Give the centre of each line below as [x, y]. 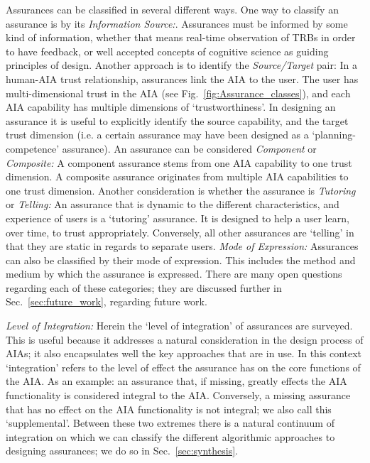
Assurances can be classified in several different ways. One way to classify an [172, 9]
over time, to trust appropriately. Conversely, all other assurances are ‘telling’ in [180, 232]
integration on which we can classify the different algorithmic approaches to [170, 436]
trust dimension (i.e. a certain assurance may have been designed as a [157, 135]
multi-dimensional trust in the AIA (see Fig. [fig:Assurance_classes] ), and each [178, 93]
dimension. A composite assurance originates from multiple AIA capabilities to [177, 176]
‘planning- [334, 135]
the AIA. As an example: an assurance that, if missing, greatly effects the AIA [176, 381]
